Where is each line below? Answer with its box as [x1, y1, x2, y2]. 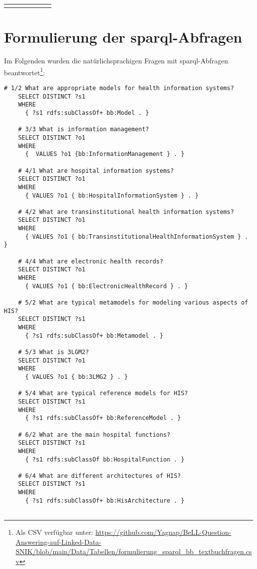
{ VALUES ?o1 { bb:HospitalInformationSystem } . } [25, 192, 199, 199]
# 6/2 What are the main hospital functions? [18, 431, 171, 438]
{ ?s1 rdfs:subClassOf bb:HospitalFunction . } [25, 456, 185, 463]
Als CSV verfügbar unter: [15, 527, 93, 537]
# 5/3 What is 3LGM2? [18, 348, 89, 356]
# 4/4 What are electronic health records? [18, 258, 164, 265]
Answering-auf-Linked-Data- [15, 536, 101, 547]
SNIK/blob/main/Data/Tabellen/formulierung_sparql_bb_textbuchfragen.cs [15, 546, 252, 557]
